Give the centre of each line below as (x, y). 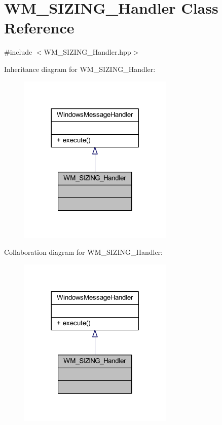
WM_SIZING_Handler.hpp (87, 52)
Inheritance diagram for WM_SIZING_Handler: (80, 69)
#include (18, 52)
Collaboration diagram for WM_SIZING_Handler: (83, 252)
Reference (39, 28)
